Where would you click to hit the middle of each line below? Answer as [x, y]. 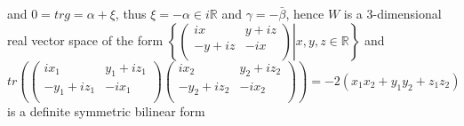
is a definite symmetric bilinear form [106, 111]
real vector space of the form [85, 39]
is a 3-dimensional [392, 13]
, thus [131, 13]
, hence [305, 13]
